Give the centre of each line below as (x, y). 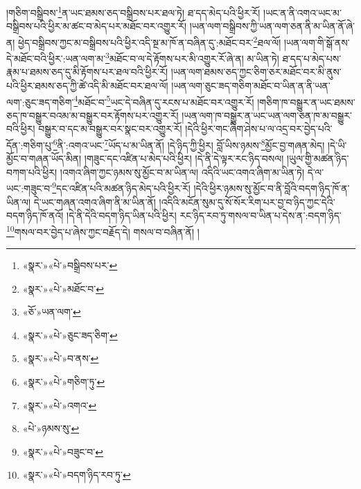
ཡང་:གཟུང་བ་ (29, 188)
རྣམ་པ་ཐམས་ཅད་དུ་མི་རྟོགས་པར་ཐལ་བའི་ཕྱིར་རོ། (87, 72)
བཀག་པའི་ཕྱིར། (32, 172)
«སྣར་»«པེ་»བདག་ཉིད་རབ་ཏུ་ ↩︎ (77, 475)
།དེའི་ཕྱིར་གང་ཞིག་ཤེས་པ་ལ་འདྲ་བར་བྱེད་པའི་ (259, 129)
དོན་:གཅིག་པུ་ (30, 145)
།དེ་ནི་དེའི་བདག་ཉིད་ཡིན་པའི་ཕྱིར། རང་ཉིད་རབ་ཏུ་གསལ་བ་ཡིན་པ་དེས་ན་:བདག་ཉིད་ (204, 215)
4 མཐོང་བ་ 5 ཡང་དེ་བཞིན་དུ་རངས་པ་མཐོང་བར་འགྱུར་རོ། (164, 101)
